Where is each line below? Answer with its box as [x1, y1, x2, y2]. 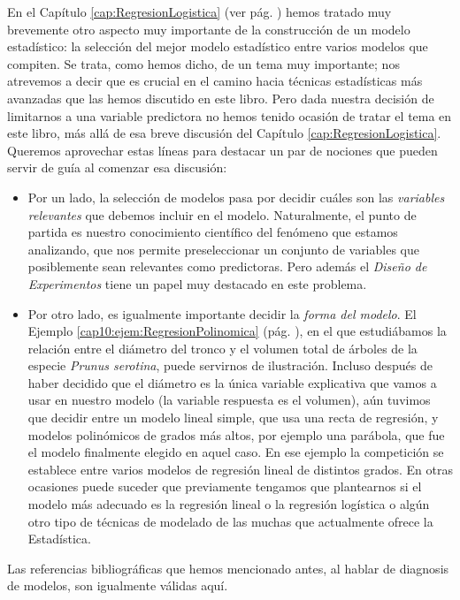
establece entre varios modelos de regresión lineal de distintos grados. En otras [27, 459, 453, 478]
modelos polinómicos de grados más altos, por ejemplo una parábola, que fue [27, 425, 445, 444]
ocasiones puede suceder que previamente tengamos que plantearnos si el [27, 477, 422, 496]
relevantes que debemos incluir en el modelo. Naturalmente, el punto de [27, 205, 417, 224]
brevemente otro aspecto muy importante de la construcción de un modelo [7, 19, 410, 38]
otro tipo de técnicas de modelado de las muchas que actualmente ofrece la [27, 512, 433, 530]
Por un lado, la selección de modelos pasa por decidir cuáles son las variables [27, 187, 445, 206]
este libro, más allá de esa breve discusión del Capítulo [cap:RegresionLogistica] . [7, 124, 441, 142]
